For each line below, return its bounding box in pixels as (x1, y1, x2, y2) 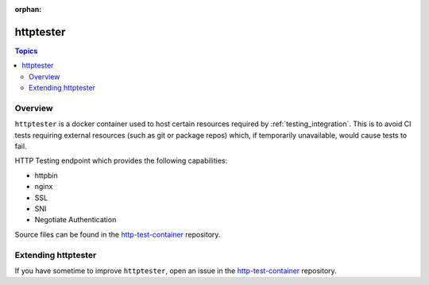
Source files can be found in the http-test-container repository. (14, 229, 221, 239)
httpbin (34, 171, 59, 180)
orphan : (14, 5, 42, 13)
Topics (14, 46, 38, 56)
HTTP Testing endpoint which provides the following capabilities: (14, 156, 228, 166)
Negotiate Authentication (34, 215, 117, 225)
